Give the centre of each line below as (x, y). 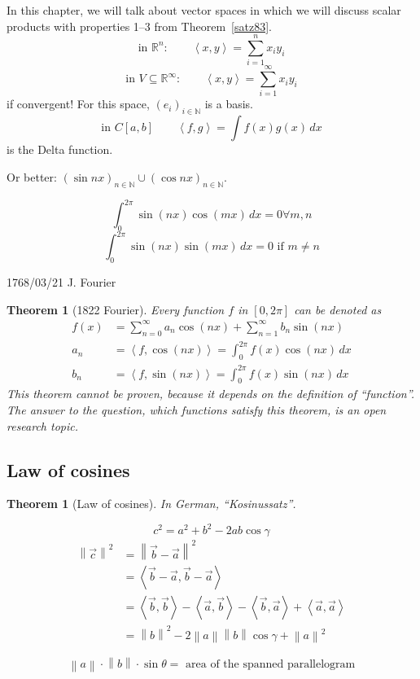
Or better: (32, 176)
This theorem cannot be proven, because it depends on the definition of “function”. (211, 394)
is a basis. (229, 104)
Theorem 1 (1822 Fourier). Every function (116, 309)
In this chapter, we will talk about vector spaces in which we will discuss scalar (204, 10)
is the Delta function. (60, 149)
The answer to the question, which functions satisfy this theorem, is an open (197, 409)
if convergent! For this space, (78, 104)
